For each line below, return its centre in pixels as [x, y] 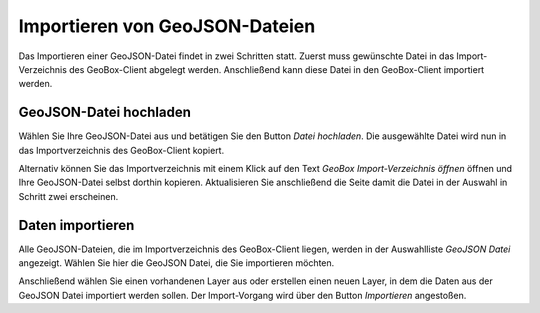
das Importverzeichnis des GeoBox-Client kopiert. [121, 150]
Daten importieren [76, 225]
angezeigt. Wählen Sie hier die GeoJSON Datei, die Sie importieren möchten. [176, 263]
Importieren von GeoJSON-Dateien [167, 26]
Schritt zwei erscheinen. [68, 196]
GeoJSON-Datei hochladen [105, 112]
